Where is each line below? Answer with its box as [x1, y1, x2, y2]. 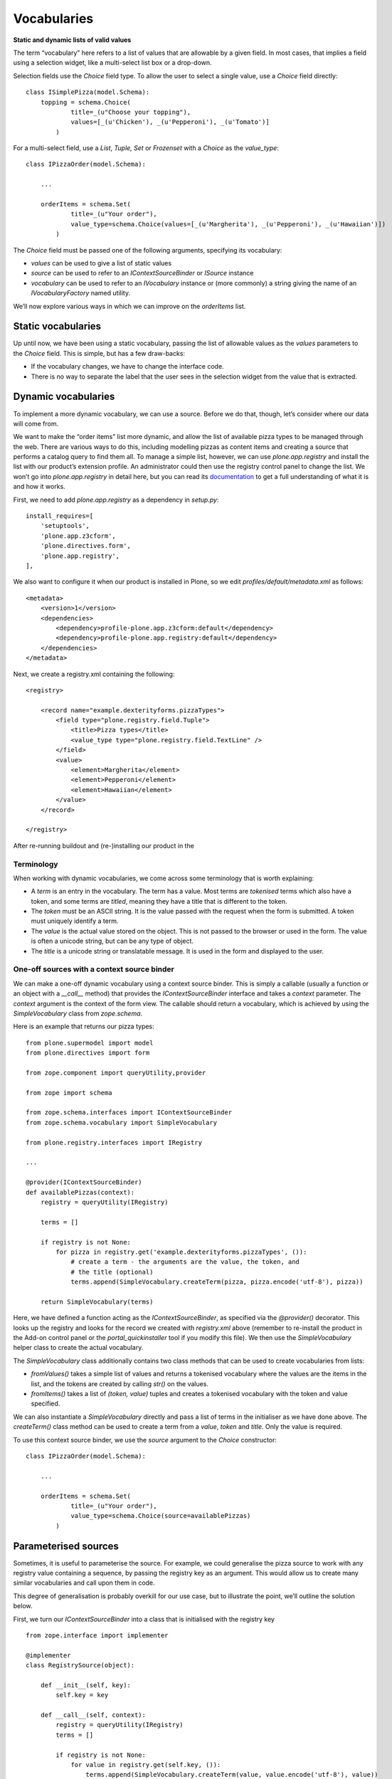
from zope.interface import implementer [26, 1631, 169, 1640]
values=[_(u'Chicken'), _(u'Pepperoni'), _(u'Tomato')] [70, 118, 270, 126]
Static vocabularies [13, 320, 102, 332]
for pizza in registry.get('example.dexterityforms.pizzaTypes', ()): [55, 1247, 307, 1256]
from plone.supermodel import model [26, 1039, 154, 1047]
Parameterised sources [13, 1540, 119, 1552]
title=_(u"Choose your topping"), [70, 107, 191, 116]
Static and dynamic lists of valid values [13, 36, 132, 44]
